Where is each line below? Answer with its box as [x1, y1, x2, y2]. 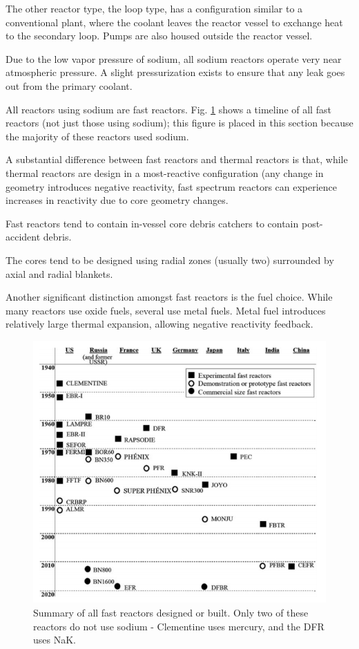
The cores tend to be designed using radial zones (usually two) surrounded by [6, 252, 334, 267]
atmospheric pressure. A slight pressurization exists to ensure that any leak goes [6, 65, 345, 79]
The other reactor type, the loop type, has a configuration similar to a [6, 1, 303, 15]
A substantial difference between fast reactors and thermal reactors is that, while [6, 152, 348, 167]
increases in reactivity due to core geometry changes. [6, 193, 229, 207]
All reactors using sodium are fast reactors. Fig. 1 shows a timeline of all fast [6, 102, 331, 116]
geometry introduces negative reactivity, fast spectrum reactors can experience [6, 179, 338, 194]
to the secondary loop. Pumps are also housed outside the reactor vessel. [6, 28, 313, 43]
